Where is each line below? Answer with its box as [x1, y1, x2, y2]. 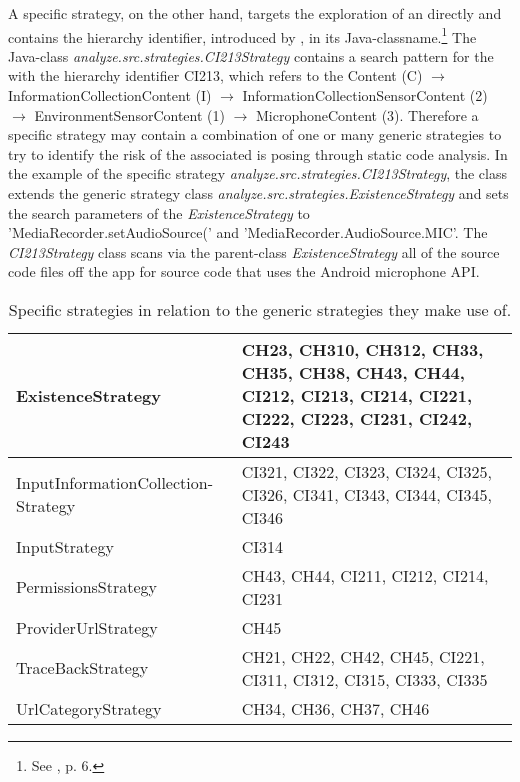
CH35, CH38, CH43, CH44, [241, 360, 465, 384]
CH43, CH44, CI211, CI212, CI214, [241, 563, 489, 587]
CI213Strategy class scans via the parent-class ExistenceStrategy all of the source [8, 241, 500, 262]
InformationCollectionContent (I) [8, 85, 212, 106]
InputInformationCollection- [16, 471, 213, 495]
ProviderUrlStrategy [16, 615, 158, 639]
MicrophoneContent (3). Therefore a [256, 104, 479, 125]
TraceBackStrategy [16, 656, 149, 680]
